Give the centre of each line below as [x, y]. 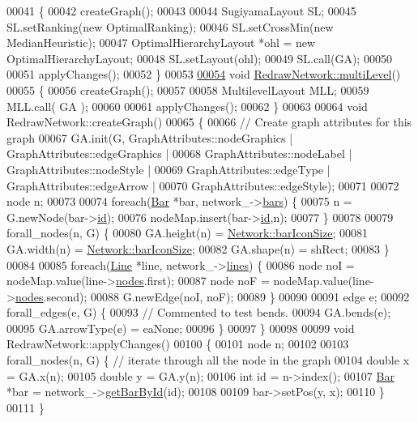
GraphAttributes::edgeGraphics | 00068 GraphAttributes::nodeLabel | [179, 153]
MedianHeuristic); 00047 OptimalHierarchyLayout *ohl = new [161, 43]
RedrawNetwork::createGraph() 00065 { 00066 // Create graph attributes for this [209, 122]
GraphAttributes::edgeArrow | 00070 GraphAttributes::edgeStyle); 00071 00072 [203, 185]
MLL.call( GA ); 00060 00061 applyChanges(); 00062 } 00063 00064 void [187, 106]
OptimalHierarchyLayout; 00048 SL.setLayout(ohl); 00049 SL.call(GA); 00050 [199, 58]
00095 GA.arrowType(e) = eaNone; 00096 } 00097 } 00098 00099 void [181, 328]
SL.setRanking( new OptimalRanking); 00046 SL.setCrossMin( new [170, 26]
